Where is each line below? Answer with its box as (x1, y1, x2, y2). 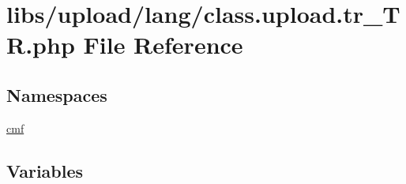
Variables (6, 158, 84, 182)
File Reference (83, 28, 243, 61)
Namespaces (6, 82, 107, 107)
